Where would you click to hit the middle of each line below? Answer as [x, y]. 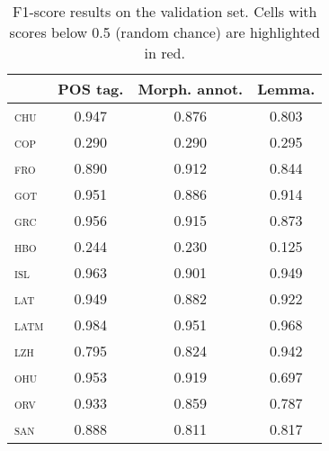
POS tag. [91, 89]
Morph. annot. [191, 89]
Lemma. [286, 89]
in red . [164, 53]
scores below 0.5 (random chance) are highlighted [164, 32]
